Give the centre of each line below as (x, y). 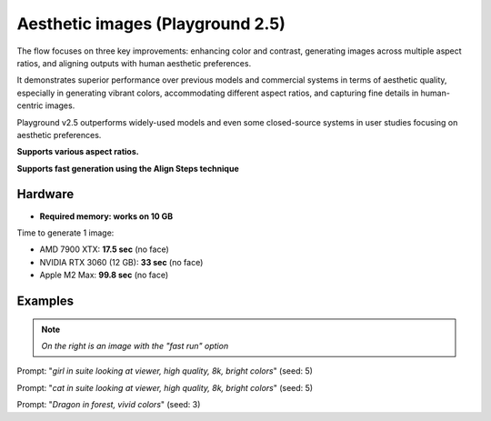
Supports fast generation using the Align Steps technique (128, 168)
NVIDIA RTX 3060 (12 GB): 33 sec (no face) (121, 262)
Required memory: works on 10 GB (106, 216)
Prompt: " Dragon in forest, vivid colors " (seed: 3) (109, 405)
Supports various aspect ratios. (78, 152)
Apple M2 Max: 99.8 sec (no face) (104, 275)
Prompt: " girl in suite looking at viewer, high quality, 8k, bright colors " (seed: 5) (165, 371)
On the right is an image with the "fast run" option (135, 346)
